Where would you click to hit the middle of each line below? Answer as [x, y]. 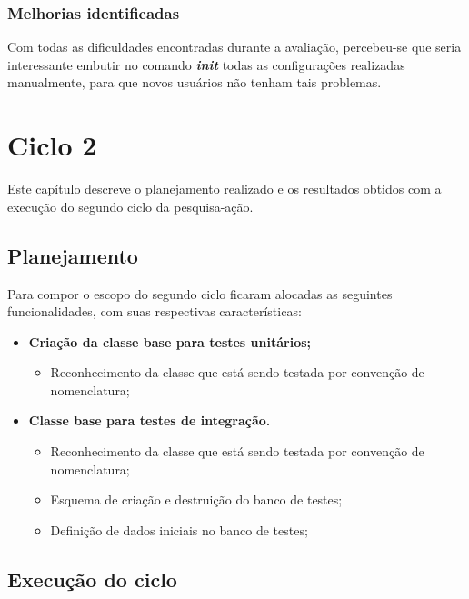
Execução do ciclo [92, 579]
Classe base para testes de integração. [150, 420]
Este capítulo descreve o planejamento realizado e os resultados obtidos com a [225, 189]
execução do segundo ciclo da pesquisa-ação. [130, 206]
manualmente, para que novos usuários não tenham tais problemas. [195, 82]
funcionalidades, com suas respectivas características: [155, 311]
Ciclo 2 [52, 145]
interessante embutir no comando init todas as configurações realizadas [206, 64]
